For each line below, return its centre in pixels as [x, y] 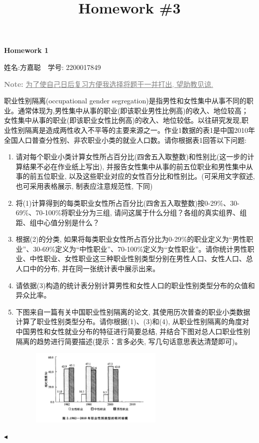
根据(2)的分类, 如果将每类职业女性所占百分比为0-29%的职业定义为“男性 [131, 239]
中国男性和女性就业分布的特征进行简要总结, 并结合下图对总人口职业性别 [133, 331]
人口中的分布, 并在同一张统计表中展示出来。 [88, 268]
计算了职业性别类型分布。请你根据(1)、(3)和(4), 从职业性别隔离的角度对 [132, 321]
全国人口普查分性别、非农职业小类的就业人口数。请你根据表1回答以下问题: [125, 140]
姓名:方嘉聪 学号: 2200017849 [53, 67]
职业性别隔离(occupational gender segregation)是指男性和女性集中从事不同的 [125, 101]
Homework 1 [26, 50]
